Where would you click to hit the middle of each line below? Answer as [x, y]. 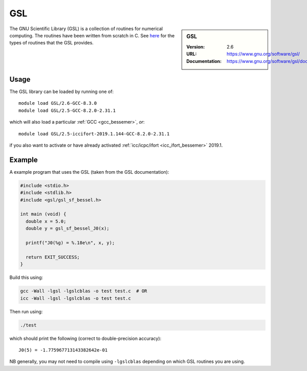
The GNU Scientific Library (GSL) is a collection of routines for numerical [86, 29]
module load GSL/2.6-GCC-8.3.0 [58, 103]
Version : [196, 47]
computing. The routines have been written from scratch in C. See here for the [92, 35]
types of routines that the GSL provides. [52, 43]
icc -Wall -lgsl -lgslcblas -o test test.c [76, 298]
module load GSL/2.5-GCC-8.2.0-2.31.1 [67, 110]
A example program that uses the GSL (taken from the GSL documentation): [89, 172]
